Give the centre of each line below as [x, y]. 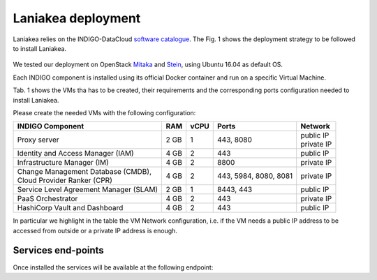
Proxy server [38, 140]
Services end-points [58, 250]
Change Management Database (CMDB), [84, 172]
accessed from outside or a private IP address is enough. [95, 230]
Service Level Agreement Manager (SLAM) [88, 190]
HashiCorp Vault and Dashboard [70, 208]
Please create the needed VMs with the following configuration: [104, 112]
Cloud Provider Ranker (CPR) [65, 180]
